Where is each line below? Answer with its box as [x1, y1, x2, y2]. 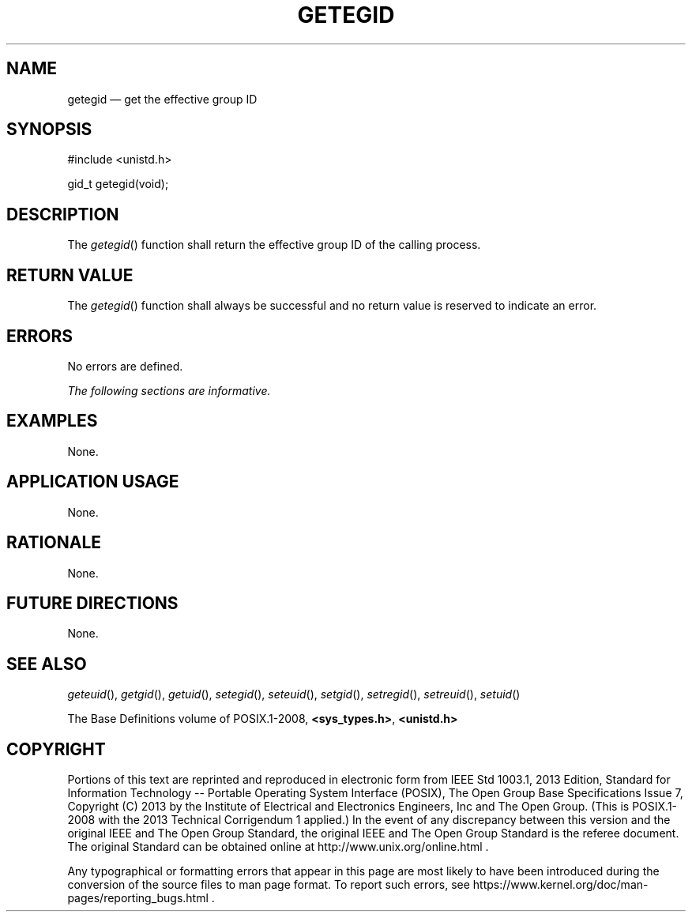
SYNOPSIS [6, 119, 92, 140]
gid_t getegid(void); [67, 177, 169, 191]
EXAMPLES [6, 411, 98, 431]
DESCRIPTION [6, 204, 119, 224]
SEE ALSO [6, 653, 87, 674]
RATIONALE [6, 532, 102, 553]
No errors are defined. [67, 359, 183, 373]
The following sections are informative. [67, 383, 271, 397]
